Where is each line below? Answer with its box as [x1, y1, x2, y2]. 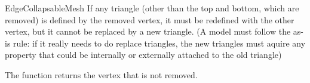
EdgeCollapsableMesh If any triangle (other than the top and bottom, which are [5, 2, 299, 14]
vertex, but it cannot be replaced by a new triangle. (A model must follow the [5, 25, 291, 38]
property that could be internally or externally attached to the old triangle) [5, 48, 282, 61]
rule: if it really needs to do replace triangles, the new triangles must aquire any [13, 36, 306, 49]
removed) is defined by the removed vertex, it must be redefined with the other [5, 13, 294, 26]
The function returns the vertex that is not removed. [5, 68, 198, 81]
